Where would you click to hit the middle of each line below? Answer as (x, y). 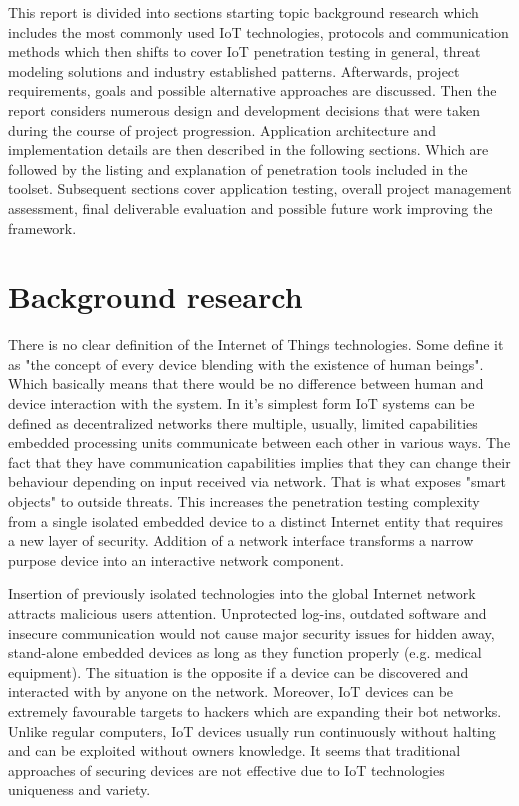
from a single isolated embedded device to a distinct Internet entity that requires (256, 520)
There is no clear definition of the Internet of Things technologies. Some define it (256, 344)
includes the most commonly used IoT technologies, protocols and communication (258, 31)
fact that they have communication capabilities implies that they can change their (259, 461)
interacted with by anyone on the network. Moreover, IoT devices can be (231, 691)
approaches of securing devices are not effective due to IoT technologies (226, 769)
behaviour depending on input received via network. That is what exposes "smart (257, 481)
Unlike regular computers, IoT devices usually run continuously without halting (252, 730)
